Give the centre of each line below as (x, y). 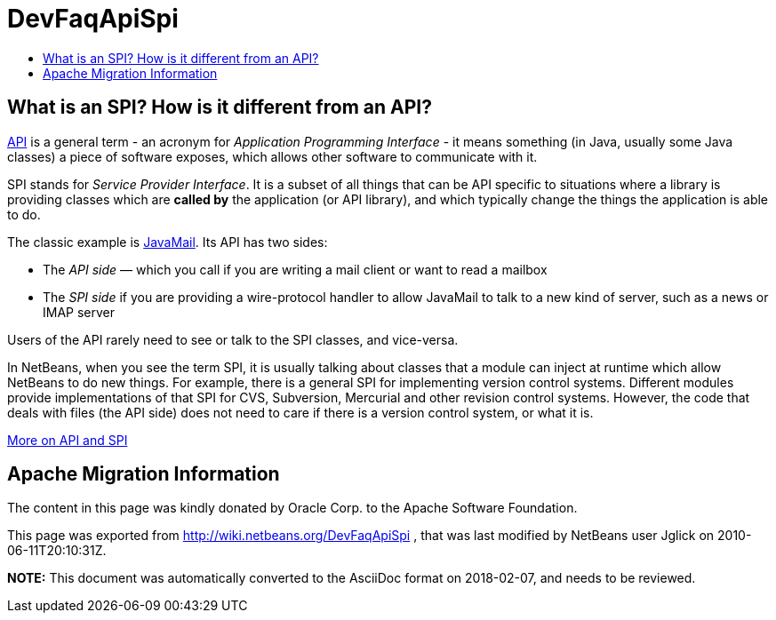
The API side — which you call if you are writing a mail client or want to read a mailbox (295, 269)
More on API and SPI (68, 440)
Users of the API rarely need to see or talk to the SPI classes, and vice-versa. (233, 339)
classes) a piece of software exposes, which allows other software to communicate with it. (272, 156)
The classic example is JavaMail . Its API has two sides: (168, 242)
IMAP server (79, 312)
